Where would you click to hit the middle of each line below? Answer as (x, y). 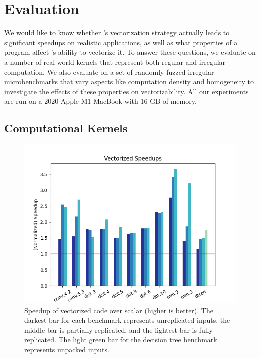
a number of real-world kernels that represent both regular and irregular (115, 61)
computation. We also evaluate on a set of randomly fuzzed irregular (109, 71)
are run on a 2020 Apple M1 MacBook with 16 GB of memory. (100, 101)
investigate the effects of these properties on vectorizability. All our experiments (126, 91)
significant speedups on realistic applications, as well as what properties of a (121, 42)
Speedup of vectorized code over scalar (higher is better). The (119, 310)
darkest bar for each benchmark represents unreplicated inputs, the (127, 320)
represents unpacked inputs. (67, 350)
